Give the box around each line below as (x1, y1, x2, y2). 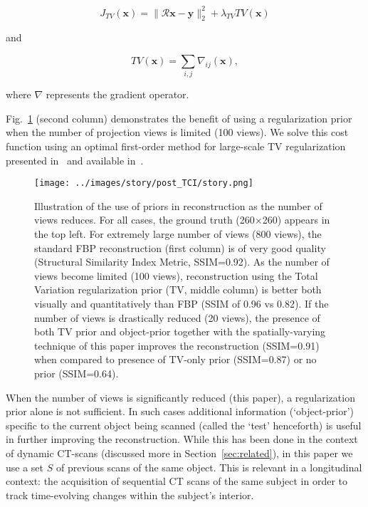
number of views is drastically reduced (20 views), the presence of (34, 310, 320, 325)
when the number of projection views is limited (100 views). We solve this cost (6, 125, 349, 140)
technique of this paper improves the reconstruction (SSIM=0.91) (34, 338, 320, 352)
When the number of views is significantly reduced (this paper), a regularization (6, 390, 355, 404)
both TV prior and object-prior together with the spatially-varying (34, 324, 326, 339)
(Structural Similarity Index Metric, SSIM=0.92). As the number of (34, 254, 330, 269)
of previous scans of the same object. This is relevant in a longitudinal (56, 459, 362, 474)
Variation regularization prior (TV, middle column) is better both (34, 282, 322, 297)
